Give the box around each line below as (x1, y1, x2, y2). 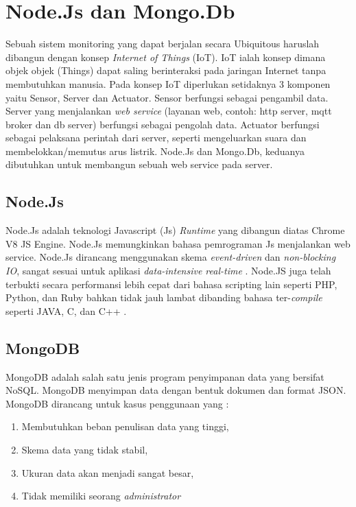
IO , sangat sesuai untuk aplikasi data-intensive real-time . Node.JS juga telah (5, 263, 331, 278)
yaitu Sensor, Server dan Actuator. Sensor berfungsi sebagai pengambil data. (5, 90, 329, 104)
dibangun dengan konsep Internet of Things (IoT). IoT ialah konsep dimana (5, 49, 326, 64)
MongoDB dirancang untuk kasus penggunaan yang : (5, 396, 229, 410)
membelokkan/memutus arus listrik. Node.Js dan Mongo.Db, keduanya (5, 143, 305, 158)
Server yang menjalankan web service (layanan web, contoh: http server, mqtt (5, 104, 332, 118)
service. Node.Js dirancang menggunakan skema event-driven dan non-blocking (5, 250, 336, 264)
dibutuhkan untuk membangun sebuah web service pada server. (5, 157, 273, 172)
